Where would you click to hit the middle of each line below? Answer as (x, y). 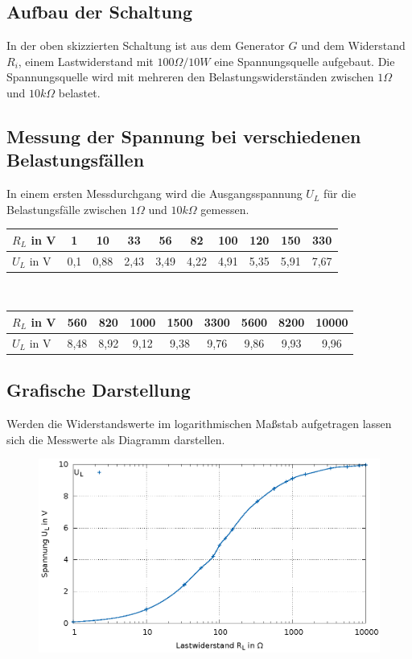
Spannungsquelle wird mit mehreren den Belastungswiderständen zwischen (190, 77)
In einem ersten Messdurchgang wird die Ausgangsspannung (154, 194)
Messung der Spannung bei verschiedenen (184, 136)
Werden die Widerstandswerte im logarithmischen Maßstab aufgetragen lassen (199, 424)
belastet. (79, 92)
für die (340, 194)
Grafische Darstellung (99, 390)
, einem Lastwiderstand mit (86, 61)
